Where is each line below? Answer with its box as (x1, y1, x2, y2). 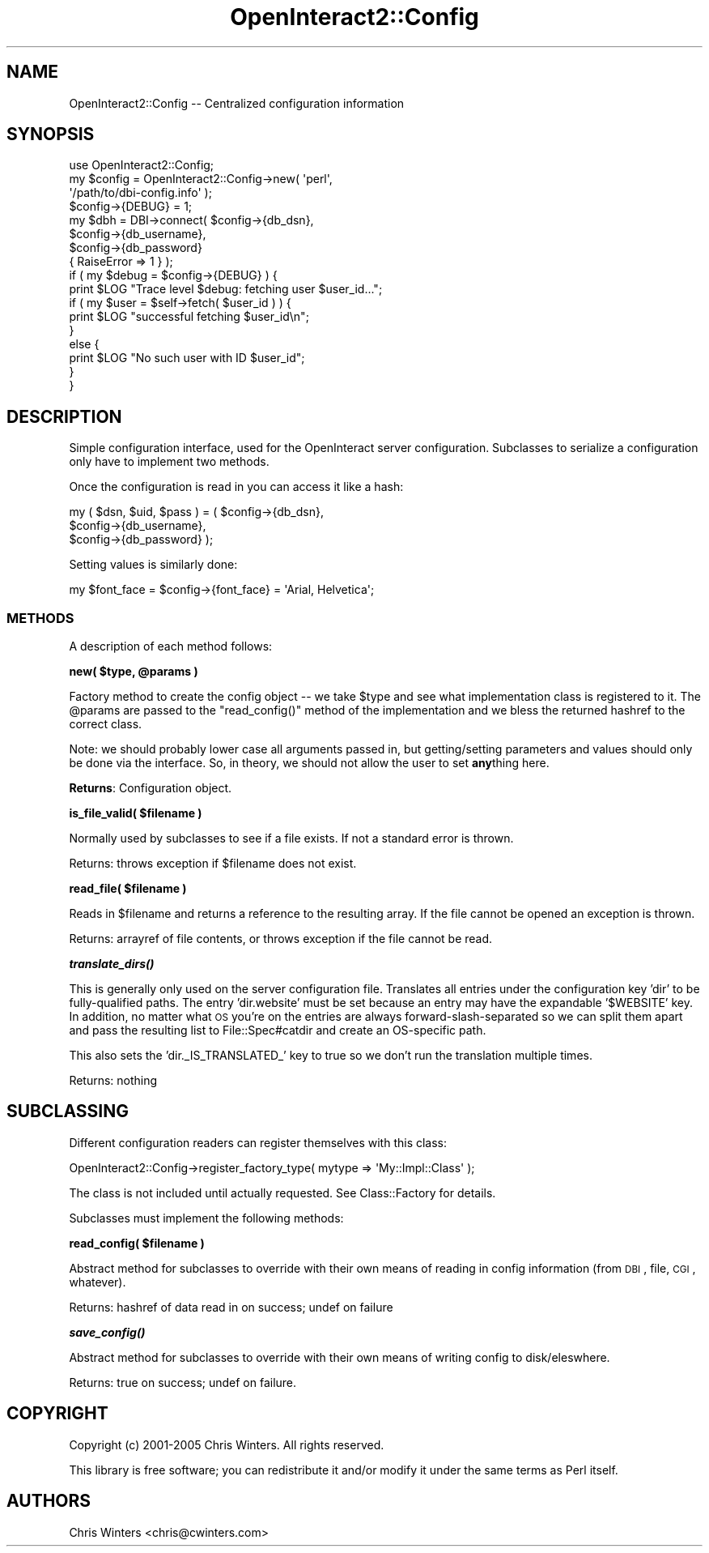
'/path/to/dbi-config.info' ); (69, 186, 212, 200)
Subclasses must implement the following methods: (69, 1210, 344, 1225)
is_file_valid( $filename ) (69, 806, 202, 821)
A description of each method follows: (69, 639, 273, 654)
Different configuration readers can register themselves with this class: (69, 1135, 448, 1150)
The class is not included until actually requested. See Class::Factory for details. (69, 1185, 496, 1200)
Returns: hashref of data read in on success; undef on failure (69, 1299, 393, 1314)
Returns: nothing (69, 1073, 158, 1088)
